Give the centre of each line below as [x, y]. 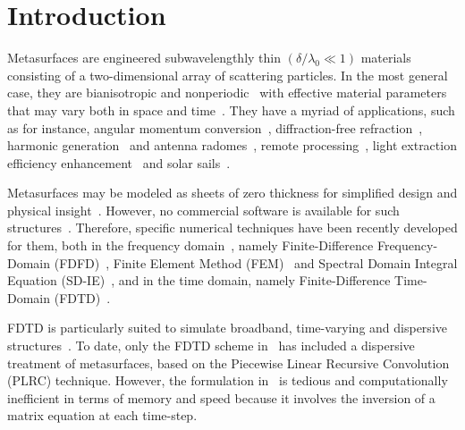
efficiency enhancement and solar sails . [119, 162]
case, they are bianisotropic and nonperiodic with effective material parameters [227, 93]
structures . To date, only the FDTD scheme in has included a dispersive [211, 346]
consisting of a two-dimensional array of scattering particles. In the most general [228, 75]
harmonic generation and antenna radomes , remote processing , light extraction [232, 145]
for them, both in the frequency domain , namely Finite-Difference [190, 245]
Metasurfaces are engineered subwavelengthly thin [144, 58]
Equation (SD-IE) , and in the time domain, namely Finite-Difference [199, 280]
